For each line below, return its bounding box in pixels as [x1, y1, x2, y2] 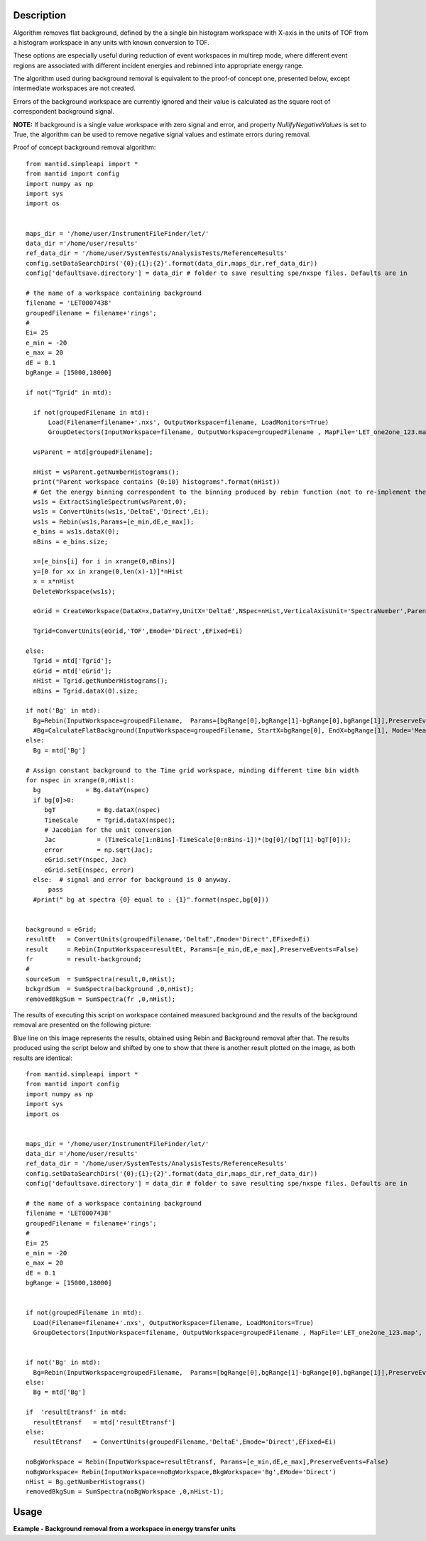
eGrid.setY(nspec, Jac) [44, 856, 127, 864]
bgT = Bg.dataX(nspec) [44, 806, 161, 814]
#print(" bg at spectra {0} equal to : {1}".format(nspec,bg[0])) [33, 895, 269, 904]
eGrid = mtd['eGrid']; [33, 666, 112, 675]
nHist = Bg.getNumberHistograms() [26, 1478, 146, 1486]
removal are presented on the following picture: [13, 1020, 152, 1029]
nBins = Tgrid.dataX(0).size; [33, 686, 138, 695]
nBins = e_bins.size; [33, 537, 109, 546]
